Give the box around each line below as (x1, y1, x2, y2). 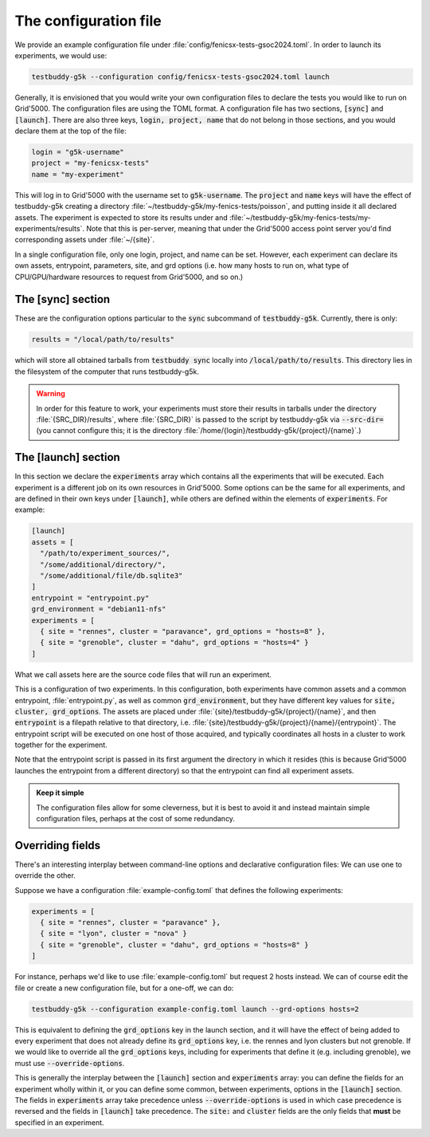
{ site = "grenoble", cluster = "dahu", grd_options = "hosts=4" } (40, 638, 309, 647)
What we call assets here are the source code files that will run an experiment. (14, 670, 272, 679)
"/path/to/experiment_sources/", (40, 549, 170, 558)
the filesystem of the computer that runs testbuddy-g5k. (14, 367, 199, 376)
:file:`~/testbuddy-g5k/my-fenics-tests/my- (229, 212, 371, 222)
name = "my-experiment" (31, 170, 125, 179)
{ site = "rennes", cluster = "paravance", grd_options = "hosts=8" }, (40, 627, 326, 635)
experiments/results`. (14, 224, 85, 233)
